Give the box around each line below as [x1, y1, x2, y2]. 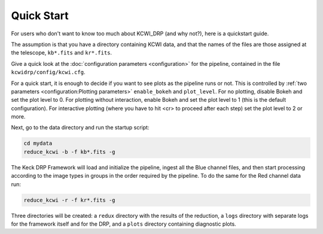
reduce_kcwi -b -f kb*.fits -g [23, 148, 116, 155]
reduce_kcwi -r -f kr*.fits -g [23, 196, 116, 203]
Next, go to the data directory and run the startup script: [11, 124, 150, 131]
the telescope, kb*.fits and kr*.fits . [11, 49, 112, 56]
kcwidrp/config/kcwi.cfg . [11, 69, 86, 76]
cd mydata [23, 140, 53, 147]
